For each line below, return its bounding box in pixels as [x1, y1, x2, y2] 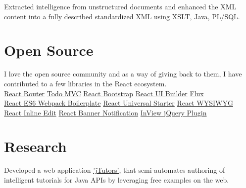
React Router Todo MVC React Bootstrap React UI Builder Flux [4, 88, 204, 98]
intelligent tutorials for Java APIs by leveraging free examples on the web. [4, 175, 229, 185]
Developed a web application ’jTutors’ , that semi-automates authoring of [4, 165, 225, 175]
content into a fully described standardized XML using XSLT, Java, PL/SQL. [4, 11, 240, 21]
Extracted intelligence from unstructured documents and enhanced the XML [4, 1, 237, 11]
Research [4, 136, 67, 156]
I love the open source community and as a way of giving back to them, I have [4, 69, 242, 79]
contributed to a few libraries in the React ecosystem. [4, 78, 167, 88]
